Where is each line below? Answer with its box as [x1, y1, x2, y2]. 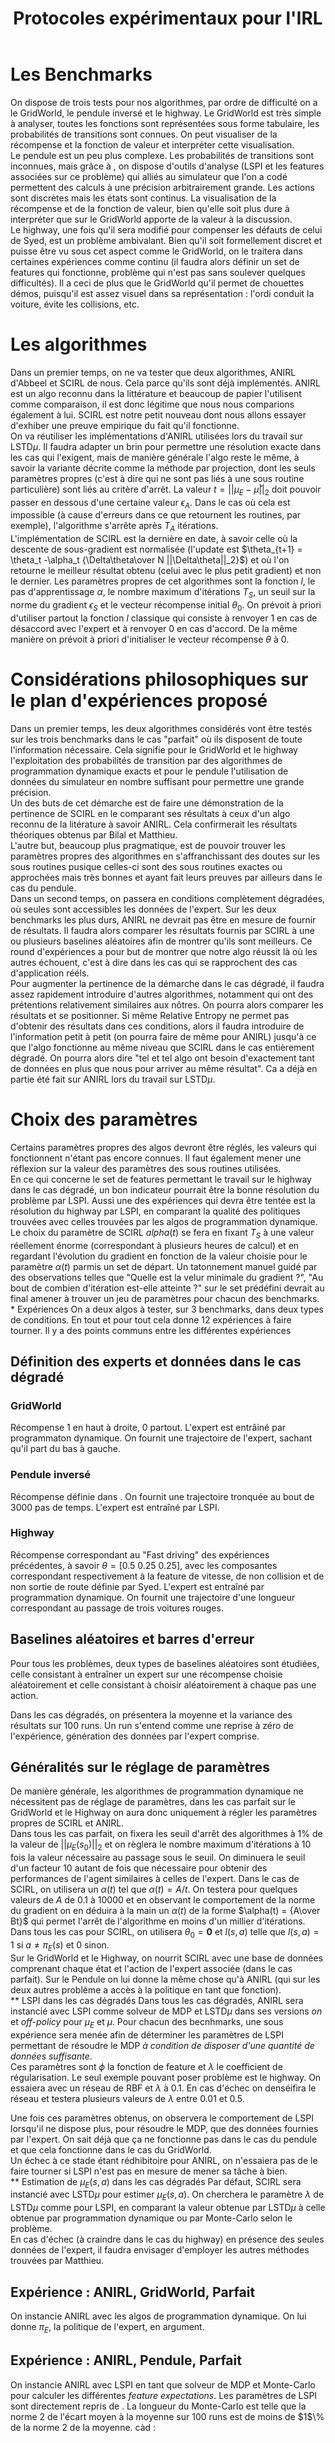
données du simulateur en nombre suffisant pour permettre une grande [10, 775, 305, 787]
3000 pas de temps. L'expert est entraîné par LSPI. [10, 1501, 220, 1513]
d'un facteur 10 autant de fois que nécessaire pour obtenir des [10, 1862, 268, 1874]
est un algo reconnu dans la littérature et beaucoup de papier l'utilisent [10, 387, 302, 399]
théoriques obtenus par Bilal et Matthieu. [10, 828, 178, 841]
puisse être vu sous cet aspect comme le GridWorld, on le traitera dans [10, 245, 303, 257]
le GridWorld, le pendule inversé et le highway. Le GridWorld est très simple [10, 107, 322, 119]
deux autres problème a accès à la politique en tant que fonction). [10, 1983, 282, 1996]
